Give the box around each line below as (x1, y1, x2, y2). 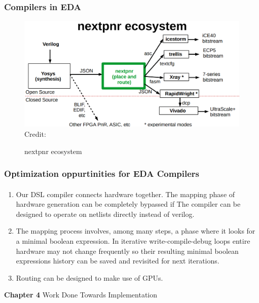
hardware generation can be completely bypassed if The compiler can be (16, 199, 241, 209)
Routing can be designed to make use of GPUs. (16, 272, 163, 283)
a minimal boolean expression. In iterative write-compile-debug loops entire (16, 235, 250, 246)
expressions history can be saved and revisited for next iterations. (16, 255, 219, 266)
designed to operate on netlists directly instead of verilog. (16, 208, 195, 219)
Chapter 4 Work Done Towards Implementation (4, 289, 158, 300)
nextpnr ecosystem (24, 145, 82, 156)
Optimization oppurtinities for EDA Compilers (4, 167, 200, 180)
